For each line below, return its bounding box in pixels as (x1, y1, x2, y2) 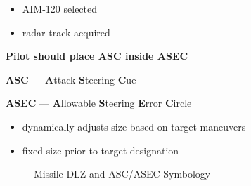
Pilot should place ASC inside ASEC (6, 48, 188, 63)
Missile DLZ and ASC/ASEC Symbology (34, 166, 211, 181)
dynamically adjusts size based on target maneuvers (22, 119, 246, 133)
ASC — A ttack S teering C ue (6, 72, 136, 86)
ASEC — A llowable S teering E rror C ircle (6, 95, 192, 110)
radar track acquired (22, 25, 110, 39)
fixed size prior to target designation (22, 142, 179, 157)
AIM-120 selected (22, 1, 98, 15)
